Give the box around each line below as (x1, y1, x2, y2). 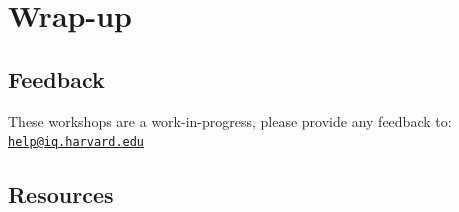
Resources (8, 179, 114, 210)
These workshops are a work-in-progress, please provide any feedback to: (8, 110, 452, 131)
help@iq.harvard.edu (8, 135, 145, 150)
